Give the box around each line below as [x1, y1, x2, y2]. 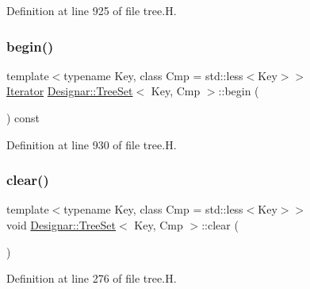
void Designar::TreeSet [6, 217, 117, 233]
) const [6, 110, 40, 125]
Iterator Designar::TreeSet [6, 83, 133, 99]
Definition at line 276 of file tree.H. [6, 270, 177, 287]
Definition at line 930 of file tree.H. [6, 136, 177, 152]
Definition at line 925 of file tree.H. [6, 2, 177, 18]
